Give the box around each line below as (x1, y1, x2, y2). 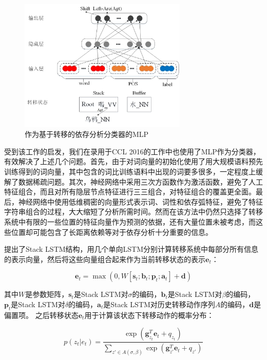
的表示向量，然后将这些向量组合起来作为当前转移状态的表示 (4, 253, 205, 264)
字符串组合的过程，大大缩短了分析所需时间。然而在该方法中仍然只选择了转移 (4, 206, 263, 217)
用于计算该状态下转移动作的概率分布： (84, 309, 214, 320)
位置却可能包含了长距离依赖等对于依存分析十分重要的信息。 (11, 226, 213, 237)
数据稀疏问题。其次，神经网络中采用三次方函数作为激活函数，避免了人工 (18, 176, 263, 187)
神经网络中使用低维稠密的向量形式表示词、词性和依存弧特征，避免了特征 (18, 196, 263, 207)
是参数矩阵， (25, 289, 69, 299)
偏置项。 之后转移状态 (4, 309, 79, 320)
